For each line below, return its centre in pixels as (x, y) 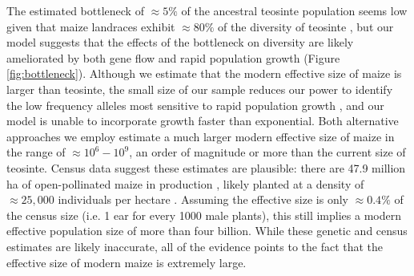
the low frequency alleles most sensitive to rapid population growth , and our (195, 105)
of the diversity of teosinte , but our (306, 26)
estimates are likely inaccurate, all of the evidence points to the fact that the (195, 246)
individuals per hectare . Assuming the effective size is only (203, 199)
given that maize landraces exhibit (91, 26)
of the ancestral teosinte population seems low (294, 10)
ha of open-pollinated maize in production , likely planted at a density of (185, 183)
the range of (36, 152)
